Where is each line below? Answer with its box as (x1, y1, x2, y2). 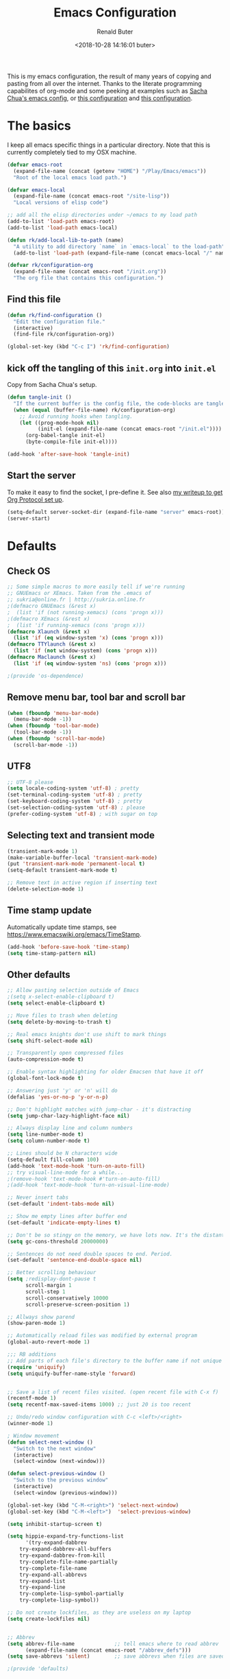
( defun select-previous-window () (7, 1470, 106, 1477)
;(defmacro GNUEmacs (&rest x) (7, 602, 97, 610)
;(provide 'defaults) (7, 1665, 69, 1672)
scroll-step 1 (25, 1288, 66, 1295)
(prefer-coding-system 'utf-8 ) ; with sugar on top (7, 810, 157, 817)
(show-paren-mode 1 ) (7, 1319, 66, 1327)
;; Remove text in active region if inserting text (7, 880, 157, 887)
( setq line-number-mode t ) (7, 1131, 84, 1138)
